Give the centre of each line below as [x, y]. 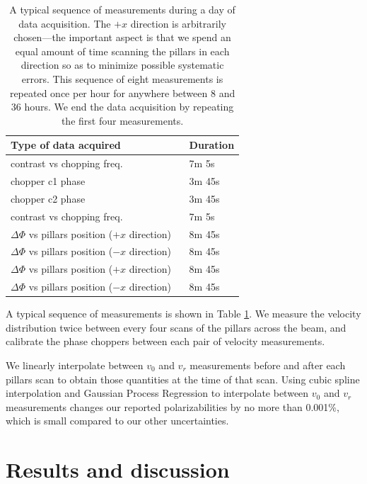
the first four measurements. [122, 120]
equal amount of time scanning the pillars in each [122, 51]
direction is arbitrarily [178, 23]
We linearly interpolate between [75, 365]
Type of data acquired [66, 145]
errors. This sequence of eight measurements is [122, 78]
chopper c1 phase [48, 181]
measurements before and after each [268, 365]
